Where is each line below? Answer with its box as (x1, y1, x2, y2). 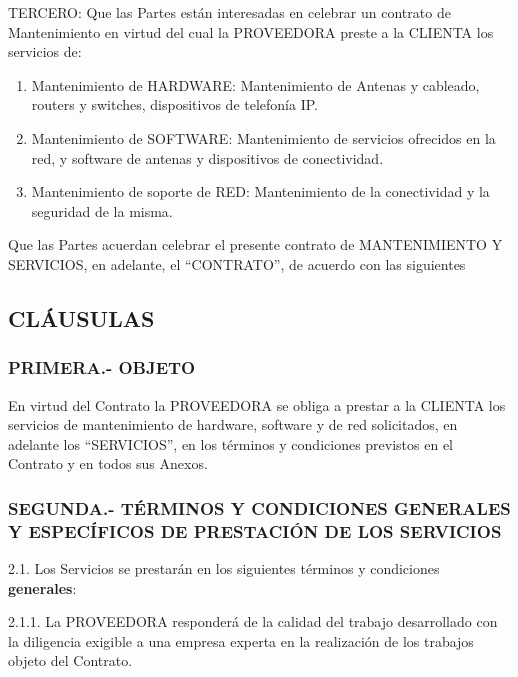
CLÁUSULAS (8, 302, 155, 333)
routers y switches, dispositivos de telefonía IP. (31, 94, 318, 115)
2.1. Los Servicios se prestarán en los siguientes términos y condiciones (8, 558, 440, 579)
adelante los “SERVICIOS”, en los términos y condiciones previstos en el (8, 433, 454, 454)
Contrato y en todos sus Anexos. (8, 453, 208, 474)
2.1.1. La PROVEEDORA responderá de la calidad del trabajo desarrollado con (8, 611, 498, 632)
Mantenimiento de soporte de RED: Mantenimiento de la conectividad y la (31, 181, 490, 202)
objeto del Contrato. (8, 650, 133, 671)
